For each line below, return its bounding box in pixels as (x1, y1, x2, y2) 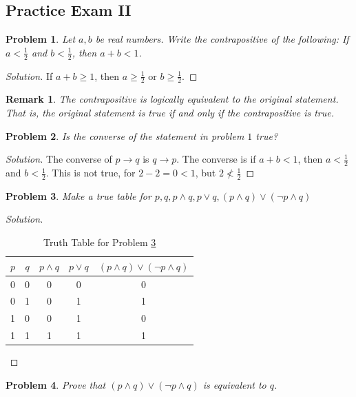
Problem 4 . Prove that (6, 377, 106, 391)
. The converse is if (176, 152, 256, 166)
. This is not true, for (45, 165, 136, 180)
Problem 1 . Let (6, 32, 76, 46)
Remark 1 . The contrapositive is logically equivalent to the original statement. (6, 92, 339, 106)
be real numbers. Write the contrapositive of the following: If (95, 32, 349, 46)
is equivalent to (202, 377, 266, 391)
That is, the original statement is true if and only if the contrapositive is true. (6, 105, 335, 120)
